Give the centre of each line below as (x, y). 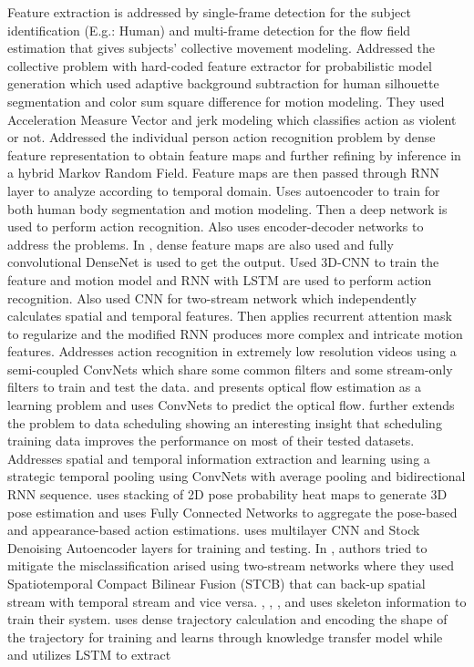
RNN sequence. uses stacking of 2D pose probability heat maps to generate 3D (227, 494)
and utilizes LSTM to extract (89, 655)
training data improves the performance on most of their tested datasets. (211, 441)
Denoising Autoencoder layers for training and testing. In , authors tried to (217, 547)
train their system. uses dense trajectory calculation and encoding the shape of (227, 619)
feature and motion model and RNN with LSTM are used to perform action (220, 279)
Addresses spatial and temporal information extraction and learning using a (219, 458)
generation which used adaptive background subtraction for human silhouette (223, 83)
